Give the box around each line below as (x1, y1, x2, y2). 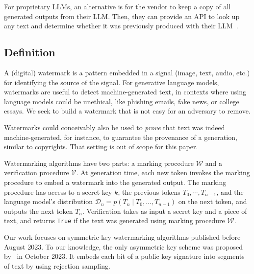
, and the (216, 186, 244, 197)
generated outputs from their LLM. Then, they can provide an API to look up (4, 11, 240, 21)
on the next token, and (178, 196, 247, 206)
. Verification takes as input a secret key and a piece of (82, 205, 247, 216)
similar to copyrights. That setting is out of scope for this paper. (4, 141, 198, 152)
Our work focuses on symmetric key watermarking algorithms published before (4, 231, 241, 242)
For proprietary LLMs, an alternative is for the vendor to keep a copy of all (4, 1, 231, 11)
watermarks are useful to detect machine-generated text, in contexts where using (4, 87, 246, 97)
